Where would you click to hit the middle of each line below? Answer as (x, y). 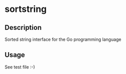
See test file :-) (20, 67)
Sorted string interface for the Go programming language (63, 39)
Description (23, 28)
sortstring (26, 9)
